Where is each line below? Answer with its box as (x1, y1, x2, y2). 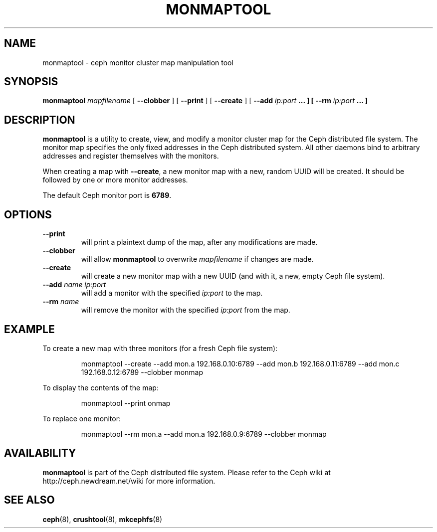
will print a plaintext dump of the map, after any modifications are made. (81, 238, 318, 247)
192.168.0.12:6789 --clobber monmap (81, 367, 203, 376)
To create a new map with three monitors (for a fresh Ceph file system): (42, 344, 278, 353)
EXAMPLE (4, 323, 55, 336)
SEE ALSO (4, 494, 55, 507)
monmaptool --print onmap (81, 398, 171, 407)
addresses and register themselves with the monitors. (42, 152, 219, 161)
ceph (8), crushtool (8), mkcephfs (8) (42, 515, 163, 524)
